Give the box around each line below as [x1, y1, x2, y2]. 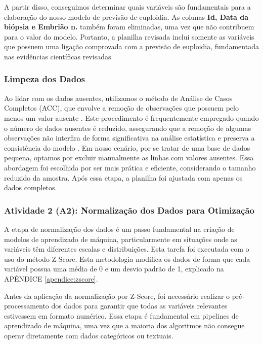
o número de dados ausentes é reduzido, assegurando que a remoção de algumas [4, 122, 251, 133]
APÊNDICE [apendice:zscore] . [4, 273, 98, 284]
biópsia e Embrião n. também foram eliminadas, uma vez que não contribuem [4, 21, 254, 32]
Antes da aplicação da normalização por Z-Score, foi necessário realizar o [4, 290, 230, 301]
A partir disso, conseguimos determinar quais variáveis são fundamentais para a [4, 2, 251, 12]
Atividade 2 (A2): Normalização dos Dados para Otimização [4, 203, 254, 216]
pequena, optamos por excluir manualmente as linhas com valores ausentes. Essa [4, 152, 254, 163]
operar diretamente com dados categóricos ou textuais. [4, 330, 173, 340]
